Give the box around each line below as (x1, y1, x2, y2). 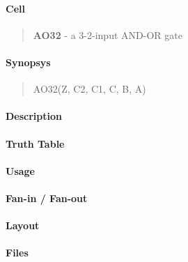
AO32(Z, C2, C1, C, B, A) (33, 82, 146, 96)
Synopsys (6, 54, 51, 69)
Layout (6, 218, 40, 233)
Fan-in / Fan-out (6, 190, 88, 205)
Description (6, 109, 63, 123)
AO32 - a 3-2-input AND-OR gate (33, 27, 182, 42)
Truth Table (6, 136, 65, 151)
